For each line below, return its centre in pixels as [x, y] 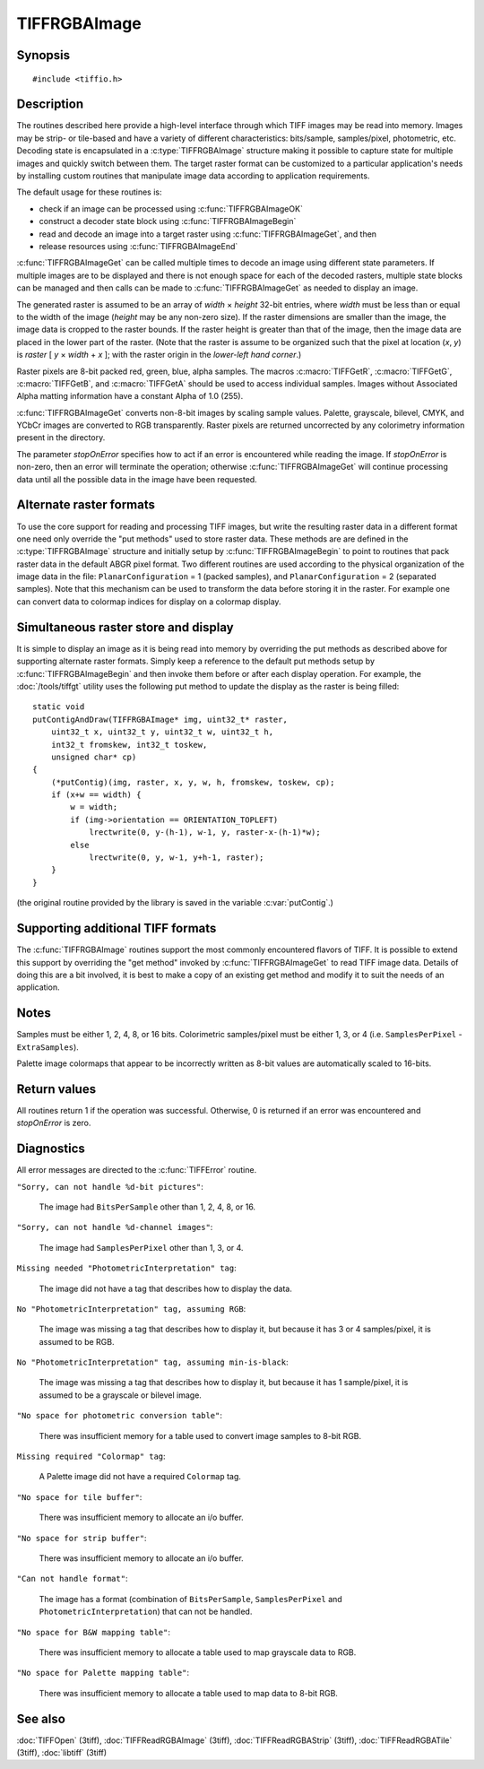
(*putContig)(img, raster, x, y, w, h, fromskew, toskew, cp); [193, 782]
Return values [56, 1089]
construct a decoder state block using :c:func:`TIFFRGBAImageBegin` [168, 221]
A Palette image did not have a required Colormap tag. [140, 1477]
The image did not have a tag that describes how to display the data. [166, 1288]
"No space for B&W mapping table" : [93, 1632]
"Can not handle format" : [72, 1579]
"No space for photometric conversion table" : [120, 1416]
